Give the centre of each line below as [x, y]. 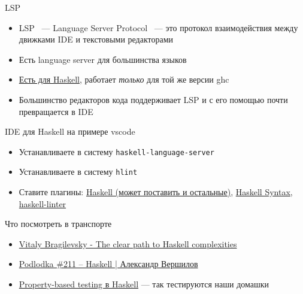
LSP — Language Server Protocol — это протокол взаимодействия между [158, 27]
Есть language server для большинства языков [103, 59]
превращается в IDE [56, 111]
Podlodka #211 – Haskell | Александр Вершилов [108, 264]
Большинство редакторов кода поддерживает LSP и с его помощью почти [153, 99]
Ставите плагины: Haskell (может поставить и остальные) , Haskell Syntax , [156, 192]
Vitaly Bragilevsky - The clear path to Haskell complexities [128, 243]
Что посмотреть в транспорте [58, 224]
